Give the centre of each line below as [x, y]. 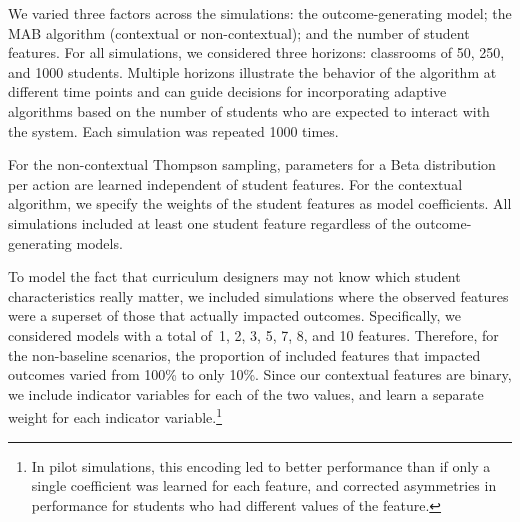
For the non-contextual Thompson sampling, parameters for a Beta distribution [252, 164]
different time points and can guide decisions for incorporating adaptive [227, 91]
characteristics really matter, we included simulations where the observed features [258, 295]
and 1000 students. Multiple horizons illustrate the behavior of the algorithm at [252, 71]
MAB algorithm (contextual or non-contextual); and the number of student [239, 32]
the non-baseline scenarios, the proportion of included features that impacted [244, 354]
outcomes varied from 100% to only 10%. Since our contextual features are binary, [260, 374]
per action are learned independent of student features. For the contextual [235, 183]
